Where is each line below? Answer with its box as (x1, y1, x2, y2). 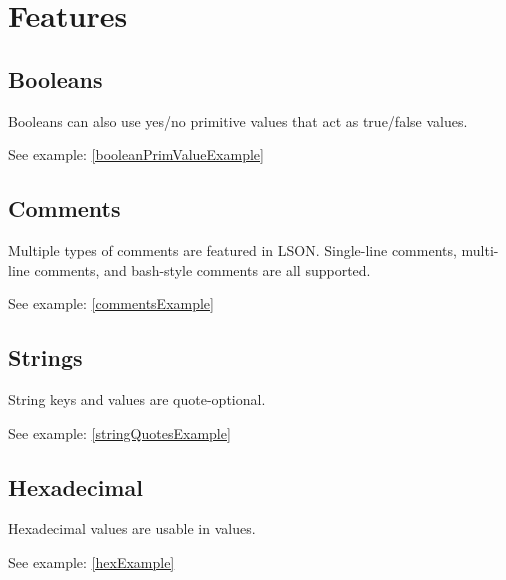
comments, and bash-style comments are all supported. (34, 259, 371, 280)
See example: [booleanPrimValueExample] (8, 144, 264, 165)
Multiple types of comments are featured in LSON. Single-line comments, (8, 239, 457, 260)
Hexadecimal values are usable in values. (8, 518, 256, 539)
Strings (8, 342, 83, 373)
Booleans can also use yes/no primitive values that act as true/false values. (8, 110, 468, 131)
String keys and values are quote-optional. (8, 388, 266, 409)
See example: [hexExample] (8, 551, 175, 572)
